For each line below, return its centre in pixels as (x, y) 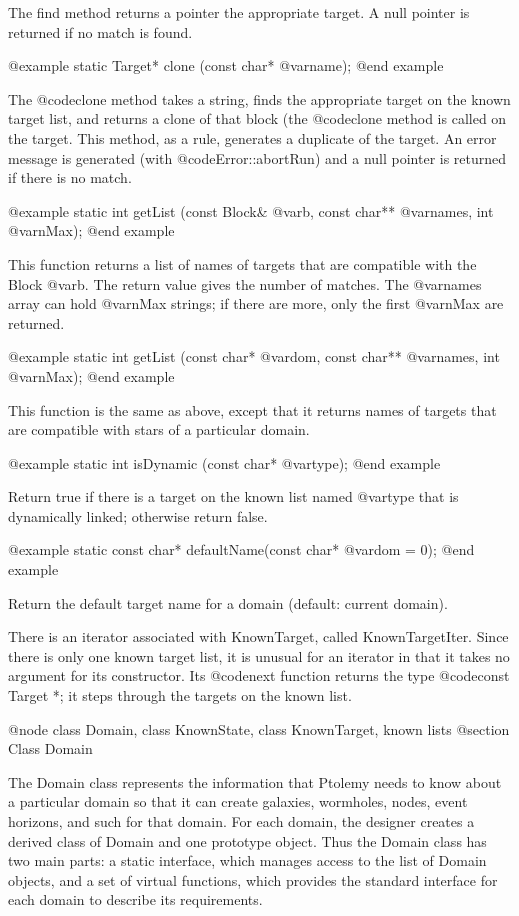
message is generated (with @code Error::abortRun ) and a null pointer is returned (257, 157)
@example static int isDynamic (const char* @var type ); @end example (224, 462)
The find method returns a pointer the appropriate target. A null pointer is (239, 12)
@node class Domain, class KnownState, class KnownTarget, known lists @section (259, 728)
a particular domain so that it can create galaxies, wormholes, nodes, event (238, 801)
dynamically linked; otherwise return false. (138, 515)
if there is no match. (70, 177)
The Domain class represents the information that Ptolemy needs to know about (255, 781)
